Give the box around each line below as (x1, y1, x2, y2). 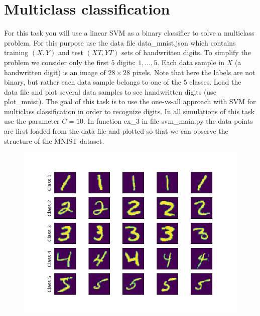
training (4, 47, 29, 58)
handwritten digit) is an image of (4, 67, 106, 77)
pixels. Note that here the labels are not (132, 67, 255, 77)
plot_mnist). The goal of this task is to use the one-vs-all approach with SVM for (4, 96, 256, 107)
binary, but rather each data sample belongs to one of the (4, 77, 182, 87)
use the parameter (4, 116, 60, 126)
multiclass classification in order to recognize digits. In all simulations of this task (4, 106, 254, 116)
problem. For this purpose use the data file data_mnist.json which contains (4, 37, 236, 48)
